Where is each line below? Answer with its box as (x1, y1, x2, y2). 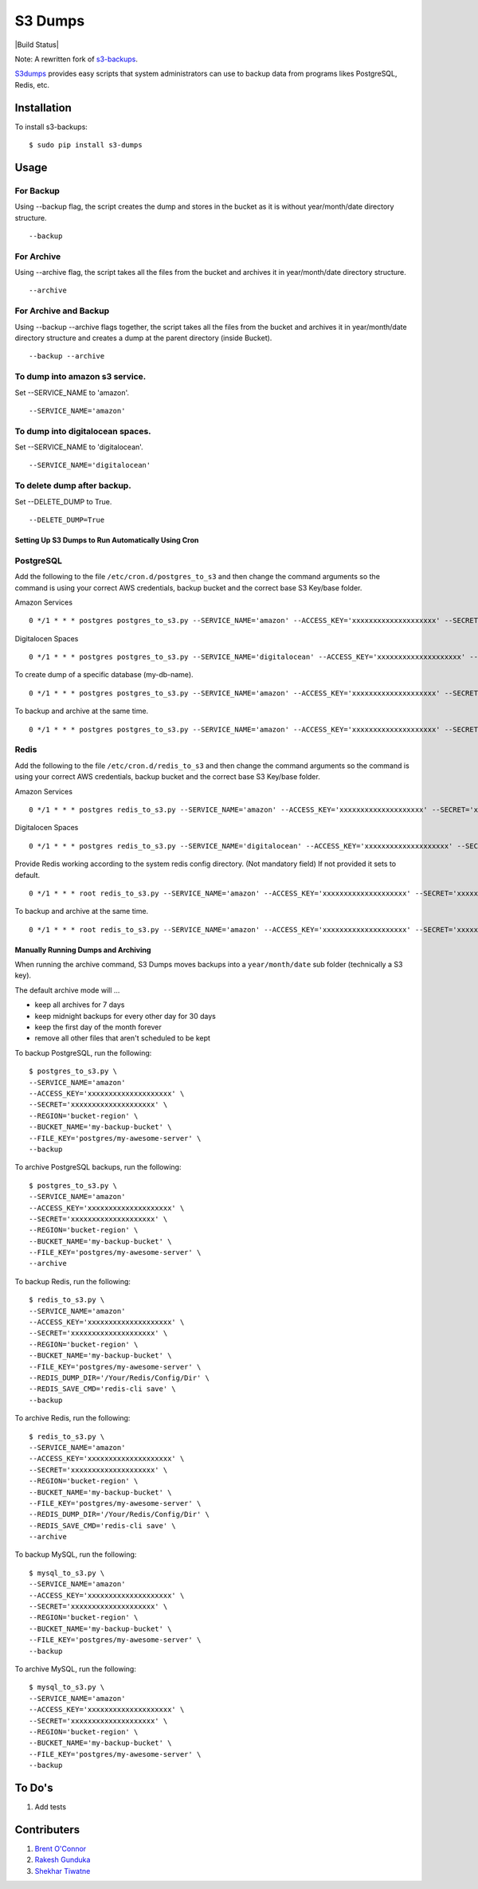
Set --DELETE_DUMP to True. (14, 496, 112, 506)
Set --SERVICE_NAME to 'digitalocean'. (14, 442, 143, 452)
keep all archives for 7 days (34, 1000, 125, 1009)
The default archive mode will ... (14, 985, 120, 995)
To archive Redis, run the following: (14, 1413, 131, 1423)
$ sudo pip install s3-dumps (29, 140, 143, 150)
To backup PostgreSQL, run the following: (14, 1048, 152, 1057)
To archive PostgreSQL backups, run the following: (14, 1162, 182, 1172)
